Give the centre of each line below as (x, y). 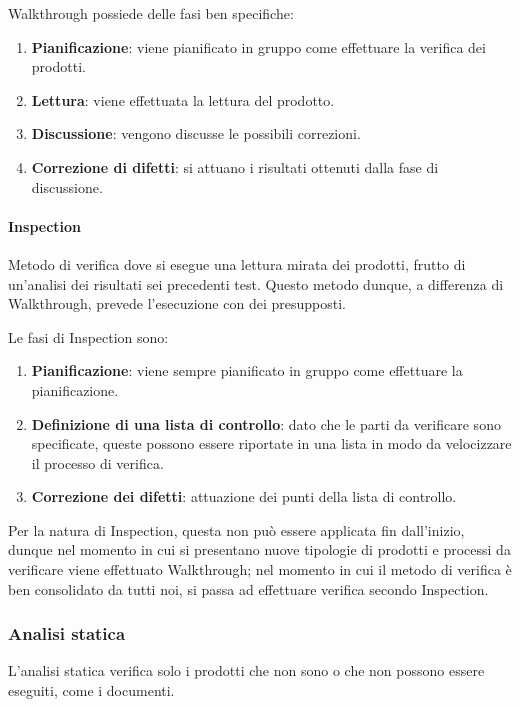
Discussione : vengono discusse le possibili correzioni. (196, 133)
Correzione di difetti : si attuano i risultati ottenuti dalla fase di (235, 166)
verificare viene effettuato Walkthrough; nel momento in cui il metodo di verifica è (260, 569)
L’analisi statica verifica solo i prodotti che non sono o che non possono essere (246, 670)
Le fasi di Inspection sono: (88, 336)
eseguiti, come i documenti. (91, 690)
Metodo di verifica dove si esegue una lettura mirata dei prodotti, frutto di (237, 263)
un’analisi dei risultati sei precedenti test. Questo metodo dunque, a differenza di (256, 283)
